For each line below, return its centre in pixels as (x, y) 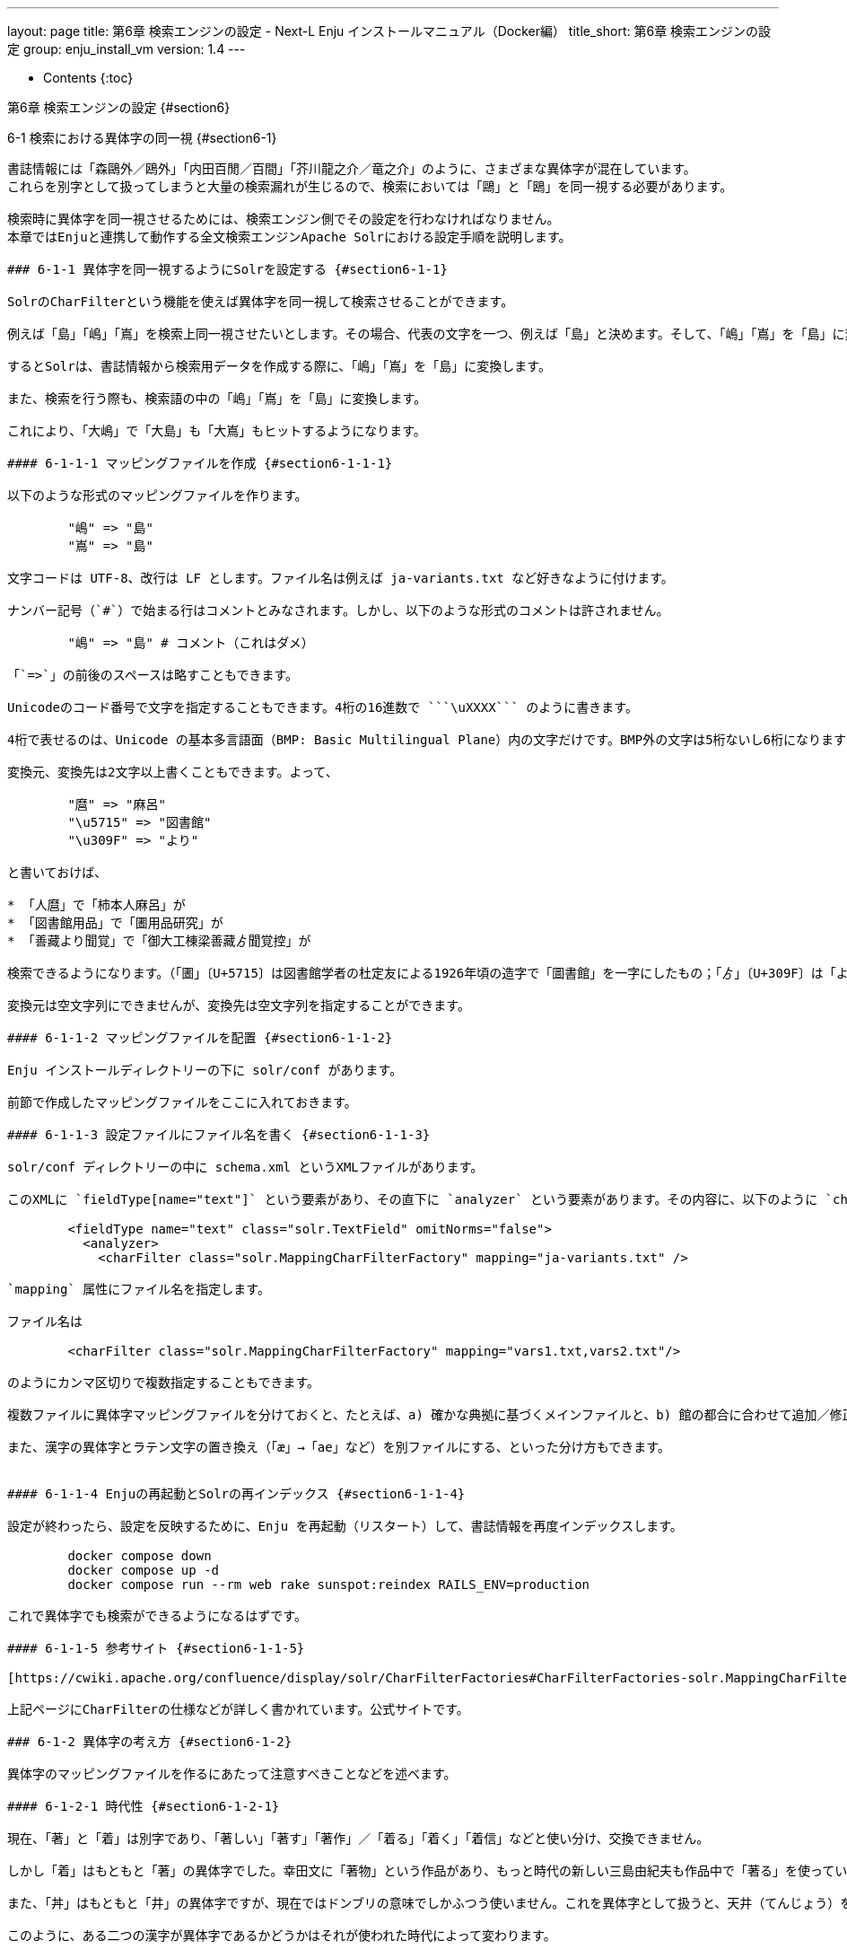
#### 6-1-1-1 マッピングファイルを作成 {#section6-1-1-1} (200, 463)
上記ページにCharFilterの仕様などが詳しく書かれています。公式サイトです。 (238, 1709)
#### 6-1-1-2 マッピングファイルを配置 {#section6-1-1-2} (200, 1038)
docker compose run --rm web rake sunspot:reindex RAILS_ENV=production (329, 1585)
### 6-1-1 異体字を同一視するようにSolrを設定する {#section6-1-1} (227, 269)
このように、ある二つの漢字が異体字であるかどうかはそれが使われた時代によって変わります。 (282, 1936)
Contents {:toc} (88, 78)
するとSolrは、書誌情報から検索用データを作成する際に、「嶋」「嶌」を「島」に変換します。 (279, 366)
